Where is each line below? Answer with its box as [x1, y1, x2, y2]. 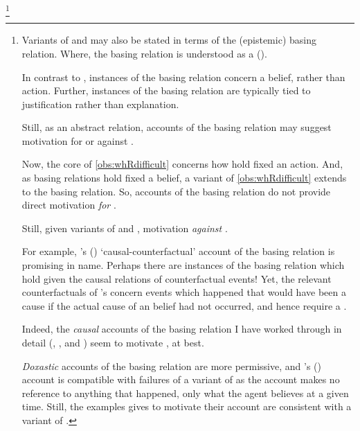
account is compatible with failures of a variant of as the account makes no [21, 372, 340, 387]
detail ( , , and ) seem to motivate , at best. [21, 335, 204, 350]
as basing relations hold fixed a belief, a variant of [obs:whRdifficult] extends [21, 170, 347, 185]
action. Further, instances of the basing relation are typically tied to [21, 83, 311, 98]
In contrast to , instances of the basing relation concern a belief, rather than [21, 69, 345, 84]
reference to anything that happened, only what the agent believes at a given [21, 385, 349, 400]
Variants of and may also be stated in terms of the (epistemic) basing [21, 33, 316, 47]
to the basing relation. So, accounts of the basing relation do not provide [21, 184, 331, 198]
